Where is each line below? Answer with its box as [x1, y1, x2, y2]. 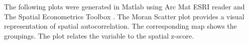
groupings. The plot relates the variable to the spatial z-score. [4, 30, 194, 41]
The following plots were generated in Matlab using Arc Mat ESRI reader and [4, 1, 245, 11]
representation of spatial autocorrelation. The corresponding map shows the [4, 21, 237, 31]
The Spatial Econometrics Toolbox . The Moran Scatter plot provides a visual [4, 11, 244, 21]
